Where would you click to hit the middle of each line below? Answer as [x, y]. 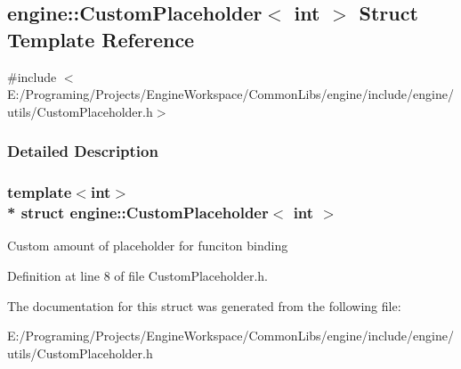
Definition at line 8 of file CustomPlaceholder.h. [137, 275]
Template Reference [101, 39]
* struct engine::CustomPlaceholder [138, 213]
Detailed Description [83, 151]
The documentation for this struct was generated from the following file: [204, 305]
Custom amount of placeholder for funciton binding [148, 246]
